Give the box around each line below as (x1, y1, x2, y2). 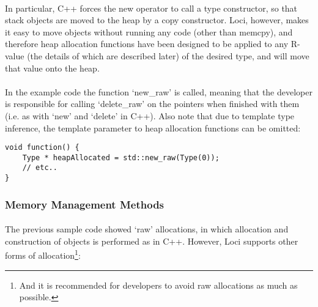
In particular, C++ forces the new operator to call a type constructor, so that (5, 1, 298, 14)
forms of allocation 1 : (5, 247, 81, 262)
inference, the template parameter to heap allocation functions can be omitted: (5, 121, 301, 134)
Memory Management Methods (5, 196, 165, 212)
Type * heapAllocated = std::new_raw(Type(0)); (22, 153, 220, 162)
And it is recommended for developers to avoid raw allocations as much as (19, 278, 298, 291)
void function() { (5, 143, 79, 152)
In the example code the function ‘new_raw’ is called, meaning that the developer (5, 85, 312, 98)
